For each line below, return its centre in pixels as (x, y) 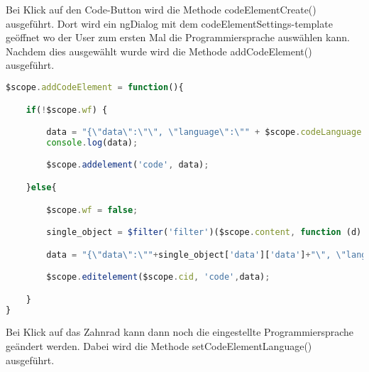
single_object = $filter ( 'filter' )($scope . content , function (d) (204, 232)
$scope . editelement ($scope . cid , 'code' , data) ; (158, 277)
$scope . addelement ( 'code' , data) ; (128, 165)
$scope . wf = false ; (92, 210)
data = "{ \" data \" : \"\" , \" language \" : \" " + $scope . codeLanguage (204, 132)
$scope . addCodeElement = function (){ (95, 87)
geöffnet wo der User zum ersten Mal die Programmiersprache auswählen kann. (178, 37)
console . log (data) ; (92, 142)
